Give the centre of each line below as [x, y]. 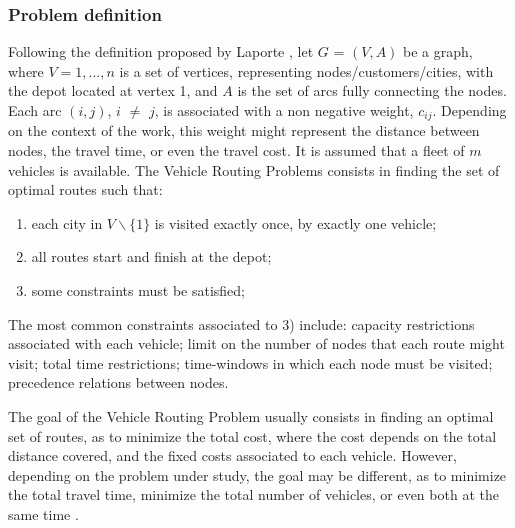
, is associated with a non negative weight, [284, 110]
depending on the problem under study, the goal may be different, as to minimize [257, 474]
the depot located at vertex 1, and [113, 90]
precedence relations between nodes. [118, 382]
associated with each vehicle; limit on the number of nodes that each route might [256, 343]
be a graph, [438, 51]
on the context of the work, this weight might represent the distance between [244, 130]
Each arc [35, 110]
